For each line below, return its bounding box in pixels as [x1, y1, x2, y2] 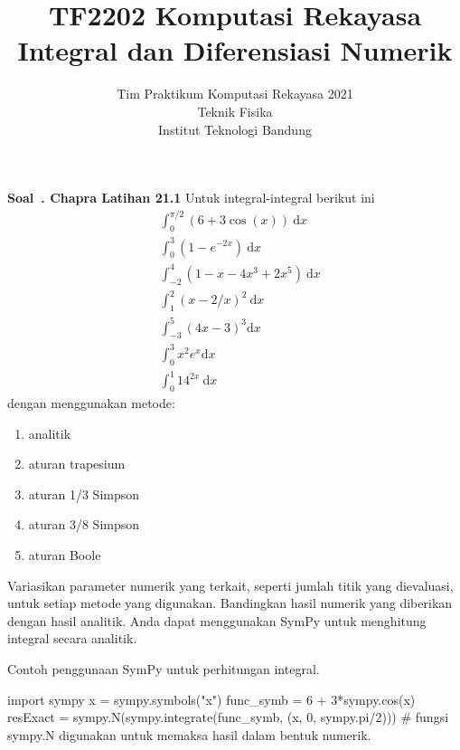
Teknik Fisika [197, 101, 273, 120]
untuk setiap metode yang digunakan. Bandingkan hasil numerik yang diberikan [7, 593, 453, 612]
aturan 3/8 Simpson [28, 515, 140, 534]
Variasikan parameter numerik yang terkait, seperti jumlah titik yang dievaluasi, [7, 575, 454, 594]
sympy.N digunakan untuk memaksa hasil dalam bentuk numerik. [7, 725, 371, 744]
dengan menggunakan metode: [7, 393, 175, 412]
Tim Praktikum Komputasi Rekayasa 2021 [117, 84, 353, 103]
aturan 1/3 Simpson [28, 484, 140, 503]
